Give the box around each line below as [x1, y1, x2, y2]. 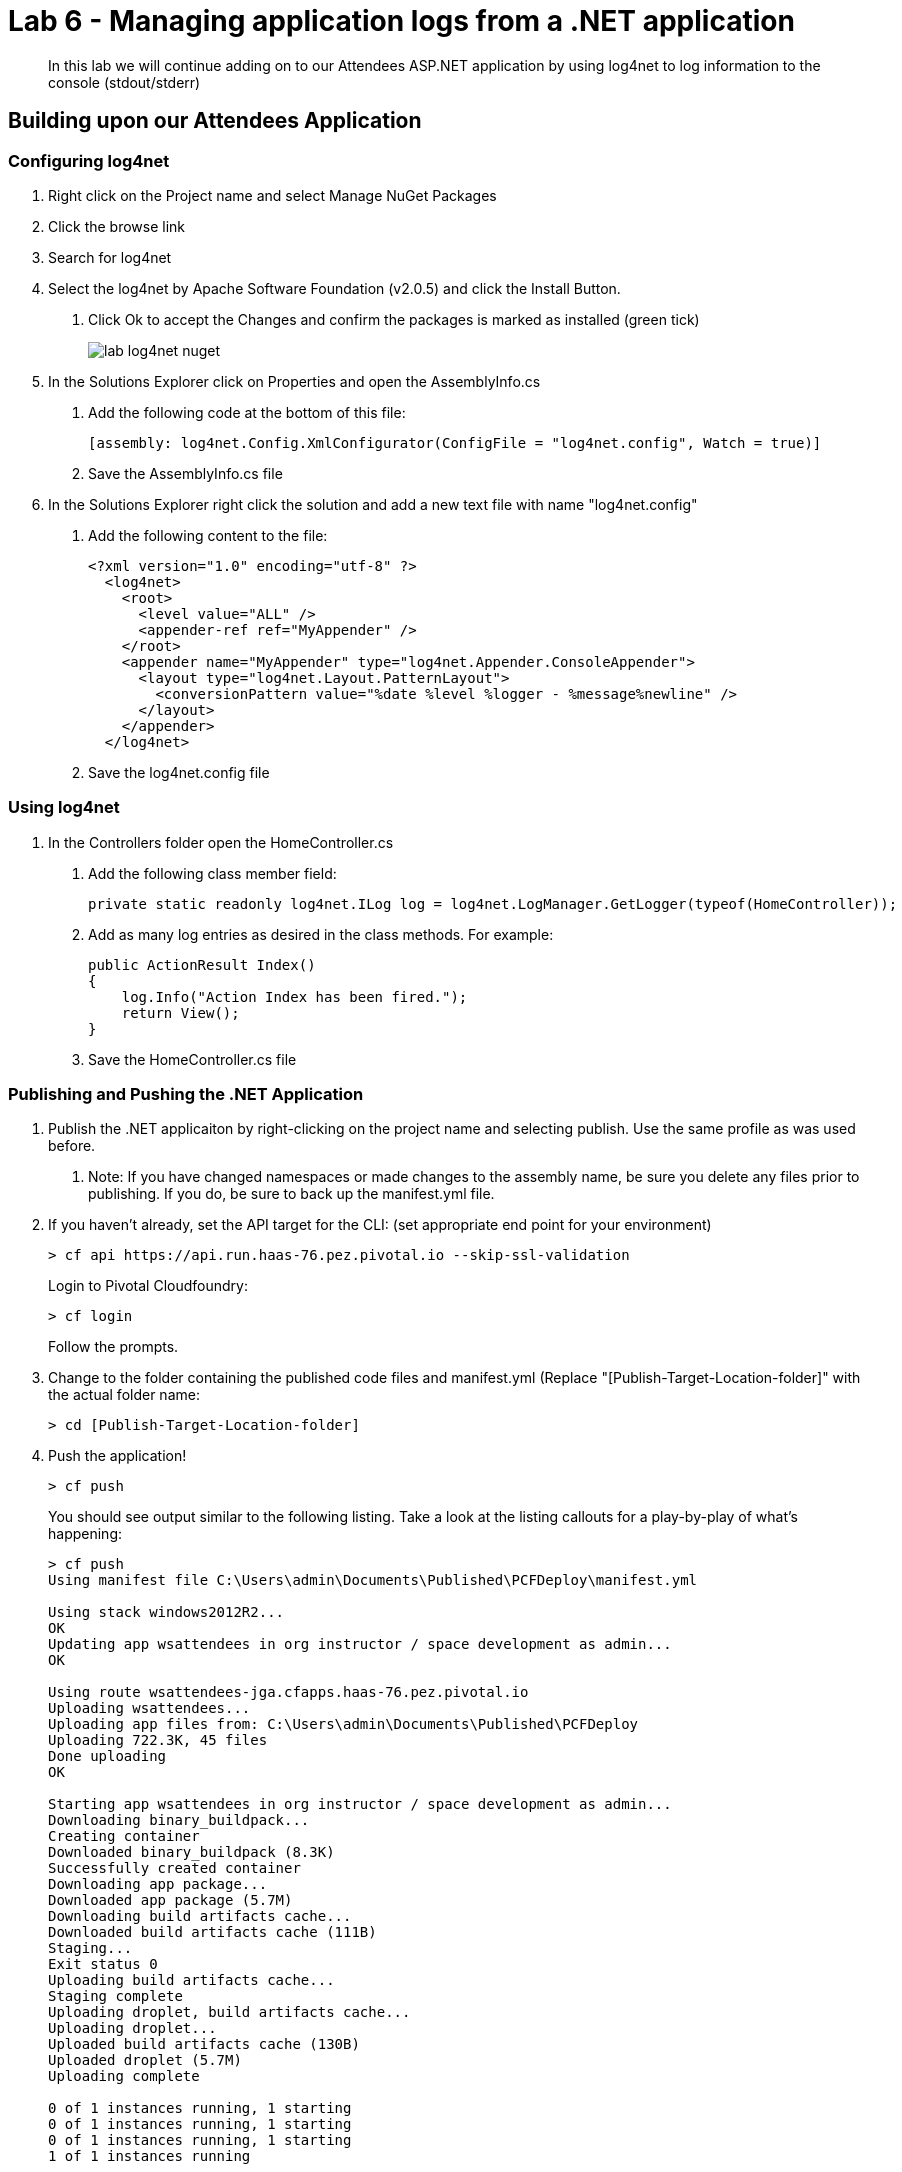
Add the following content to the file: [88, 526, 328, 544]
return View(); [121, 1004, 240, 1021]
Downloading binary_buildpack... [48, 1812, 310, 1829]
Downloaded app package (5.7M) [48, 1892, 293, 1909]
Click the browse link [48, 217, 186, 235]
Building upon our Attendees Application [8, 108, 422, 134]
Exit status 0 [48, 1956, 158, 1973]
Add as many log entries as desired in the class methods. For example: [88, 925, 554, 943]
